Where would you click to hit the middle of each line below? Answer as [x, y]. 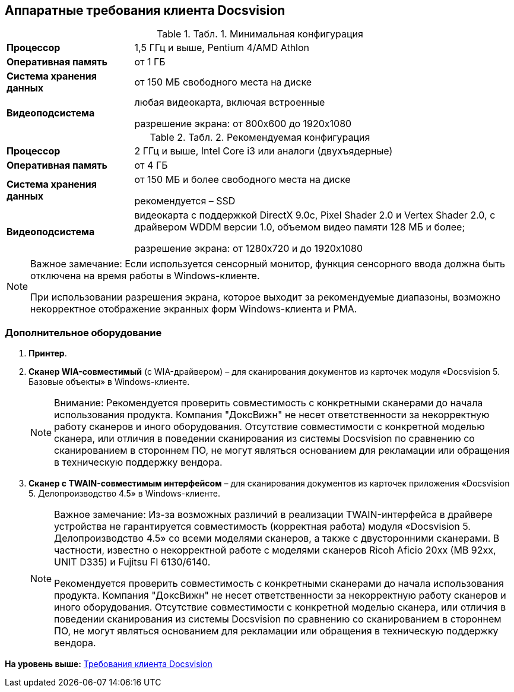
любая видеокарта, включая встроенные [230, 102]
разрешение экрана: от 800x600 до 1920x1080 [243, 124]
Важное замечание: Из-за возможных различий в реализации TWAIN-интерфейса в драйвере [273, 515]
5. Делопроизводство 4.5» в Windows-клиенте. [124, 494]
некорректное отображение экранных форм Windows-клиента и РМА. [194, 309]
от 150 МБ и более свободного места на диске [242, 180]
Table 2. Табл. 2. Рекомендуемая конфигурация [260, 138]
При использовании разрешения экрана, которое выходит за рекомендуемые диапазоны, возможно [266, 297]
